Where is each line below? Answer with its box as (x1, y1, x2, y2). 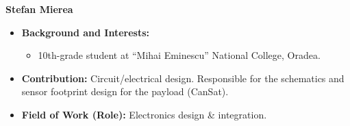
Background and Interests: (21, 25, 149, 39)
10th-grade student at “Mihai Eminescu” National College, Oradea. (38, 48, 321, 62)
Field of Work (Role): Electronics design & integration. (21, 107, 267, 121)
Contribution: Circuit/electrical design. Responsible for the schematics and (21, 71, 345, 85)
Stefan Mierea (5, 2, 73, 16)
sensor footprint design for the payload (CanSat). (21, 84, 229, 99)
